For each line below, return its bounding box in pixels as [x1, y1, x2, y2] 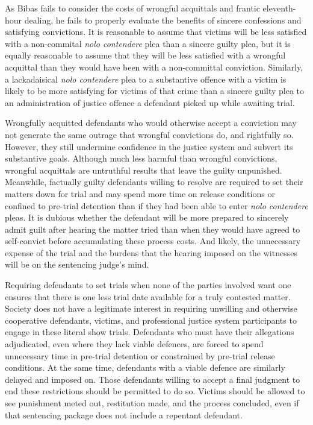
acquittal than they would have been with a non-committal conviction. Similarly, [5, 60, 303, 73]
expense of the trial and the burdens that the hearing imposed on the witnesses [5, 246, 297, 259]
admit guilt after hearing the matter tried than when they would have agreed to [5, 222, 300, 235]
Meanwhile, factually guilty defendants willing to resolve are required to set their [5, 175, 303, 188]
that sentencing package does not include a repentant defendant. [5, 408, 243, 421]
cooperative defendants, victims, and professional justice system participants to [5, 313, 297, 326]
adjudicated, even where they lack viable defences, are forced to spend [5, 338, 264, 350]
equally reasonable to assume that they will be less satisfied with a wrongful [5, 49, 286, 61]
